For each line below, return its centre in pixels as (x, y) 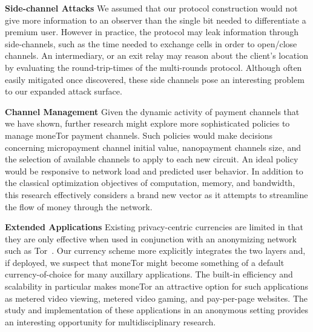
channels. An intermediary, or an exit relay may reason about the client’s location (156, 55)
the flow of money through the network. (79, 206)
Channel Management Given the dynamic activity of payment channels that (152, 111)
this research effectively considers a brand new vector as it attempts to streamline (156, 194)
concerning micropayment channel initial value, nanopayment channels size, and (153, 147)
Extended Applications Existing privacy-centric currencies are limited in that (154, 227)
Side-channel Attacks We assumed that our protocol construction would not (151, 8)
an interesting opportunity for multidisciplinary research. (110, 321)
